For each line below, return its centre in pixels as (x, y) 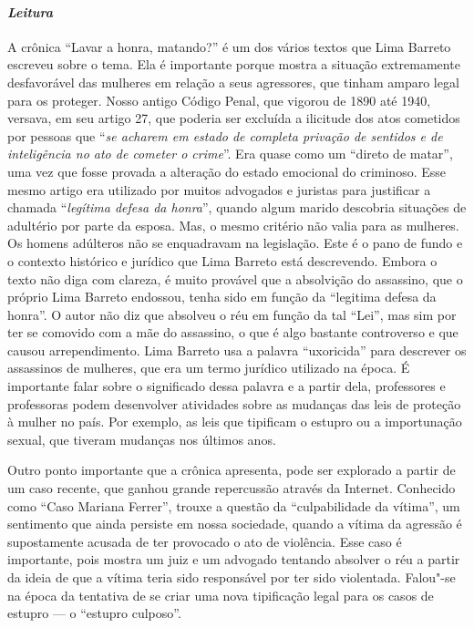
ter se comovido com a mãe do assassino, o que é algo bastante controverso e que (233, 332)
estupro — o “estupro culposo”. (94, 613)
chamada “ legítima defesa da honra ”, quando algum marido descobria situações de (237, 207)
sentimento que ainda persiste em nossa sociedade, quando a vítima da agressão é (235, 524)
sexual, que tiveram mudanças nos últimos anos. (142, 439)
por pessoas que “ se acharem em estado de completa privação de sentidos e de (225, 135)
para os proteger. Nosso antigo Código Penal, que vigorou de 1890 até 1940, (219, 100)
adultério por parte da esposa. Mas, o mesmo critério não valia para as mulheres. (233, 225)
